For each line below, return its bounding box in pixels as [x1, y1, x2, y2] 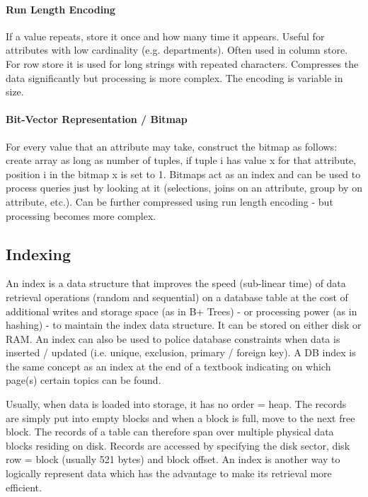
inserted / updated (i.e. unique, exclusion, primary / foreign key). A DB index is [6, 345, 356, 360]
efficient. [6, 479, 42, 494]
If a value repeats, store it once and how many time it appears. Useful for [6, 28, 325, 43]
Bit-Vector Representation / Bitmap [6, 112, 188, 127]
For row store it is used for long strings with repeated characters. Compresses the [6, 56, 359, 71]
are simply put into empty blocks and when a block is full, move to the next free [6, 410, 355, 425]
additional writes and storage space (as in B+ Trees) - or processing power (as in [6, 303, 357, 318]
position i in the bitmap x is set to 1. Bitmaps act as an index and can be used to [6, 166, 361, 181]
